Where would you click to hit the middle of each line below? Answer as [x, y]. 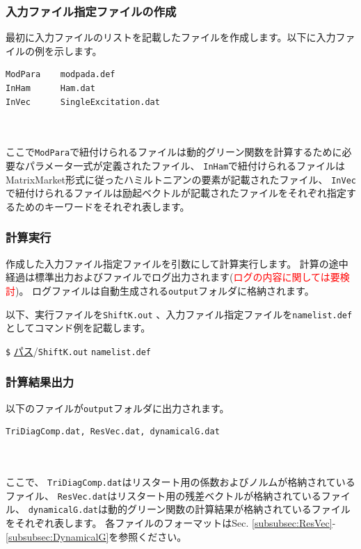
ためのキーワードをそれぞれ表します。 [102, 206]
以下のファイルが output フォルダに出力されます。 [118, 408]
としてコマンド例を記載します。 [78, 328]
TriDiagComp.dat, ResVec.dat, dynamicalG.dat [113, 432]
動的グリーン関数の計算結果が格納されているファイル [229, 509]
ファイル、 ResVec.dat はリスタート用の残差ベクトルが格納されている [163, 495]
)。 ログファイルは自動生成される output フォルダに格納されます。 [165, 290]
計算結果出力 [40, 382]
